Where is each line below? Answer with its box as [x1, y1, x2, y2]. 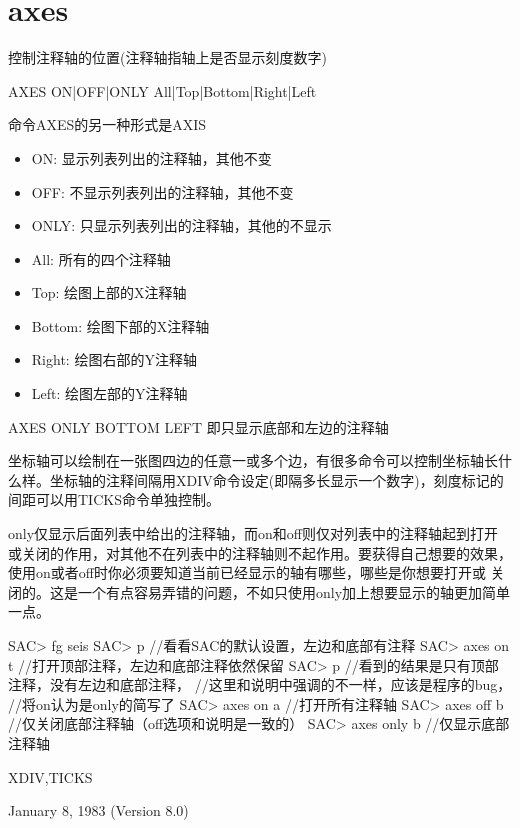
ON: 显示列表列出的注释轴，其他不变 [31, 147, 272, 168]
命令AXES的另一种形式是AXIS [8, 114, 207, 135]
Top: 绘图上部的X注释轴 [31, 282, 187, 303]
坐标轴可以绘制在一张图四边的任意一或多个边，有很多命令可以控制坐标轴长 [8, 450, 498, 471]
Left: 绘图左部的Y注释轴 [31, 383, 188, 404]
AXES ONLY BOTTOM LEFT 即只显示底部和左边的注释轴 [8, 416, 389, 437]
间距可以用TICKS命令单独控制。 [8, 489, 220, 510]
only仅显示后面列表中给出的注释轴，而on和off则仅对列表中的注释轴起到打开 [8, 523, 499, 544]
